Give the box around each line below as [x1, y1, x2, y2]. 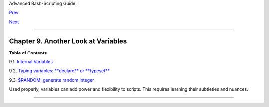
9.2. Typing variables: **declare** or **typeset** [9, 68, 110, 74]
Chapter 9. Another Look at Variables [9, 37, 127, 45]
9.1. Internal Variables [9, 59, 53, 65]
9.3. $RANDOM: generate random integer [9, 77, 94, 83]
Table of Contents [9, 50, 47, 55]
